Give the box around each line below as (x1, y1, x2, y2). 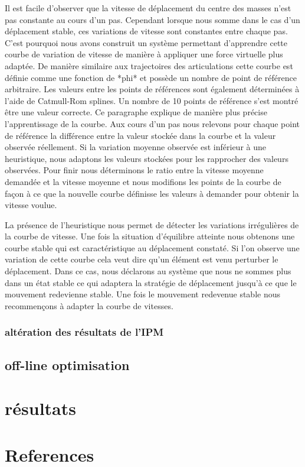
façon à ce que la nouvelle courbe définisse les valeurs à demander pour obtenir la (5, 187, 299, 199)
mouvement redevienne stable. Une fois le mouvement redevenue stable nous (5, 288, 280, 300)
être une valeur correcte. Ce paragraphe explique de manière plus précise (5, 106, 267, 118)
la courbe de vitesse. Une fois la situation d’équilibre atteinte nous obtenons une (5, 230, 295, 242)
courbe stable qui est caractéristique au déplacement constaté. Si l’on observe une (5, 241, 300, 254)
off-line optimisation (5, 355, 130, 374)
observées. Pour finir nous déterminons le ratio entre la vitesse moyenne (5, 164, 264, 176)
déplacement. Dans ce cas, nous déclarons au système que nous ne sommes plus (5, 265, 291, 277)
